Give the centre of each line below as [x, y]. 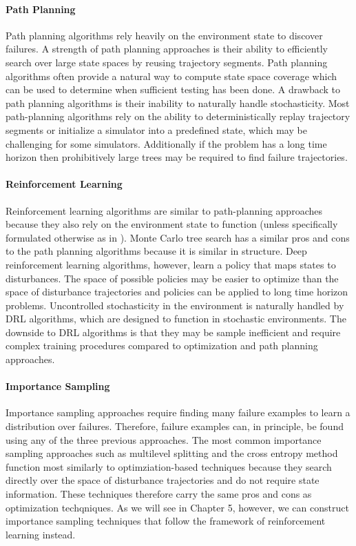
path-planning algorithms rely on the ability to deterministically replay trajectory [178, 116]
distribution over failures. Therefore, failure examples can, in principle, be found [175, 426]
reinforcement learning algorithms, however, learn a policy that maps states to [171, 264]
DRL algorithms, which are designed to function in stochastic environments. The [176, 319]
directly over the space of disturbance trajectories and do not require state [163, 480]
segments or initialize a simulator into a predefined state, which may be [156, 129]
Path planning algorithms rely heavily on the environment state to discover [164, 35]
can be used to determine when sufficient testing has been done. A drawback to [173, 89]
